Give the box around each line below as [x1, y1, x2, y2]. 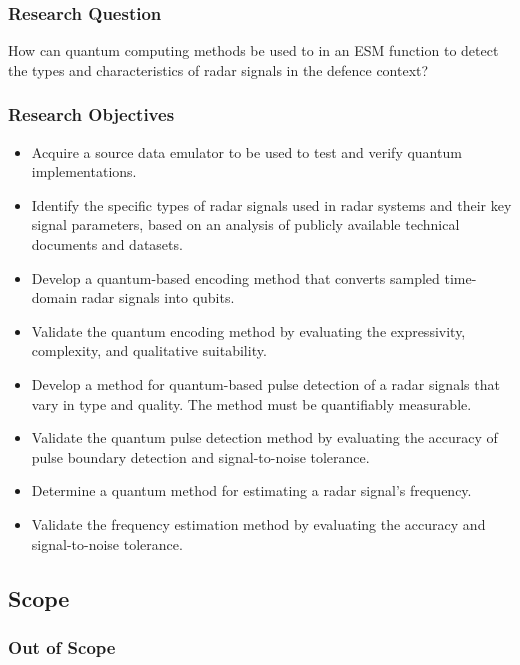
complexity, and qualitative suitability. [31, 340, 267, 361]
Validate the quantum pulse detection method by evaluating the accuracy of [31, 427, 498, 448]
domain [31, 287, 77, 308]
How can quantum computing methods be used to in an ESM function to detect [8, 40, 499, 61]
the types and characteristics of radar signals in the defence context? [8, 59, 429, 80]
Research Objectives [8, 102, 175, 127]
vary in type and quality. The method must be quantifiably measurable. [31, 393, 472, 414]
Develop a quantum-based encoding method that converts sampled [31, 267, 440, 288]
